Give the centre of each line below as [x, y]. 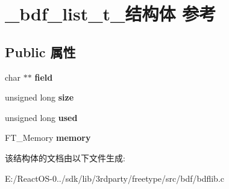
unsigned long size [39, 97]
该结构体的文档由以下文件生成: [65, 157]
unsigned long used [41, 117]
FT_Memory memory [48, 138]
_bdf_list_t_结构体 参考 [111, 14]
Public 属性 [40, 51]
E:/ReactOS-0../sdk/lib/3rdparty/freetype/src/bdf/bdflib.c [115, 178]
